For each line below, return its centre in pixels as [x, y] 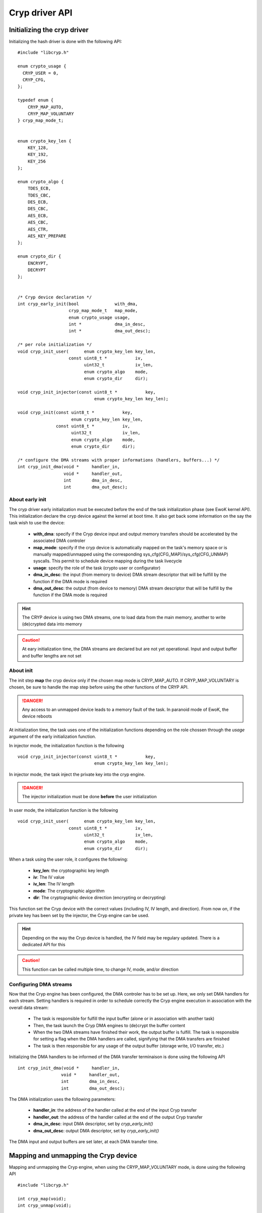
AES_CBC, [38, 222]
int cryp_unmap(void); [45, 1205]
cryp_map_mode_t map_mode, [103, 311]
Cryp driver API [41, 13]
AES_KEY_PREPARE [47, 236]
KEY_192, [38, 155]
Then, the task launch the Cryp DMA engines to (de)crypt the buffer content [109, 1025]
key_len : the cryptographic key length [71, 870]
